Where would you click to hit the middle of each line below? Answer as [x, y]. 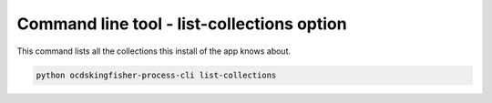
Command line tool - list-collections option [182, 24]
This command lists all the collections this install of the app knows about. [154, 51]
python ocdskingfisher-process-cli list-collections [156, 75]
